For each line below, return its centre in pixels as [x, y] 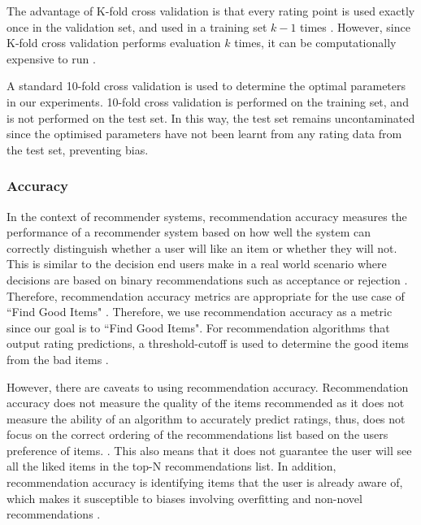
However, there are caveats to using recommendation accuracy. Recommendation [208, 386]
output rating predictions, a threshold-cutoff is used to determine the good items [208, 343]
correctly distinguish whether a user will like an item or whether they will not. [202, 247]
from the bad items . [58, 359]
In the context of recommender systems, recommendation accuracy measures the [207, 216]
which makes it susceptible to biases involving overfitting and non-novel [184, 498]
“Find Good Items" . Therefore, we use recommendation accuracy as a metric [200, 312]
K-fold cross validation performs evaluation [114, 43]
